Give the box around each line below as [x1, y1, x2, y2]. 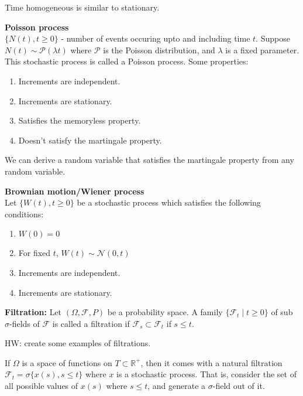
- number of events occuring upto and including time [61, 32, 250, 45]
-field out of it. [212, 380, 265, 392]
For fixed [18, 247, 51, 259]
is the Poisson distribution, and [103, 43, 215, 56]
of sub [271, 306, 293, 318]
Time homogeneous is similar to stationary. [5, 1, 160, 13]
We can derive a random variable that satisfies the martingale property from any [5, 153, 294, 166]
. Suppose [256, 32, 290, 45]
